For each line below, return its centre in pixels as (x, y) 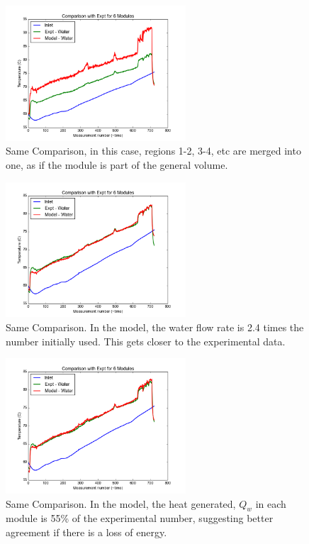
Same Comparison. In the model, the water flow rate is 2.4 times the (155, 327)
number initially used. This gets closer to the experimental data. (146, 341)
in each (271, 503)
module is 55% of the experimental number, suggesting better (140, 518)
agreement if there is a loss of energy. (86, 532)
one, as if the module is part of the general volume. (117, 164)
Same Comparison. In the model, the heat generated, (121, 503)
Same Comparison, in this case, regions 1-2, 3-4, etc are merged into (153, 151)
